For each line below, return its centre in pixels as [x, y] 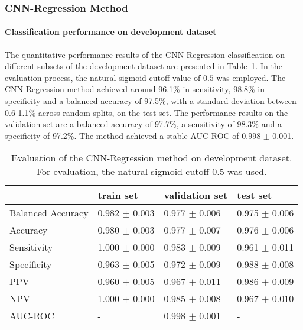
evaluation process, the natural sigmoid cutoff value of [103, 77]
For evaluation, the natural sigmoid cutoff [123, 172]
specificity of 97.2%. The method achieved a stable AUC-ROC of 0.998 [133, 135]
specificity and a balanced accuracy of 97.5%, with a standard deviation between [151, 101]
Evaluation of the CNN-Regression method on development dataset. [151, 158]
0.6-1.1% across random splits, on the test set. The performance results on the [146, 112]
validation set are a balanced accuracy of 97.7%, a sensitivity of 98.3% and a [143, 124]
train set [118, 195]
